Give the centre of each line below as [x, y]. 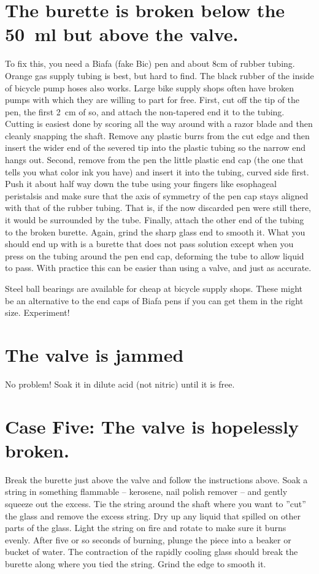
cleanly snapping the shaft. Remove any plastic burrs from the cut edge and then [157, 135]
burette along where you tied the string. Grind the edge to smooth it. [136, 563]
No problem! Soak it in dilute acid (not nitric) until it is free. [120, 384]
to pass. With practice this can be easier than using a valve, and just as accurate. [158, 268]
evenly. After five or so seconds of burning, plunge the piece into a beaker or [148, 539]
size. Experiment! [37, 312]
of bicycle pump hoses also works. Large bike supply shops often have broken [150, 87]
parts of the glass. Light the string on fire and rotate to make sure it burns [146, 528]
